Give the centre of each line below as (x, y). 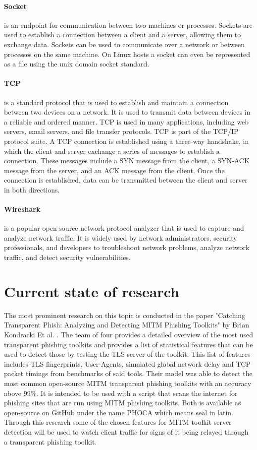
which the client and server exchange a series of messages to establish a (112, 151)
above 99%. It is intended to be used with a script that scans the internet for (121, 393)
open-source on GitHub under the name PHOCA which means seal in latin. (119, 412)
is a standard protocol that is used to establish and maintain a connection (116, 102)
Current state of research (92, 291)
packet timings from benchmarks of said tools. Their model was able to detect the (128, 373)
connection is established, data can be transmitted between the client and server (126, 180)
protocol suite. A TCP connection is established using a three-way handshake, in (127, 141)
